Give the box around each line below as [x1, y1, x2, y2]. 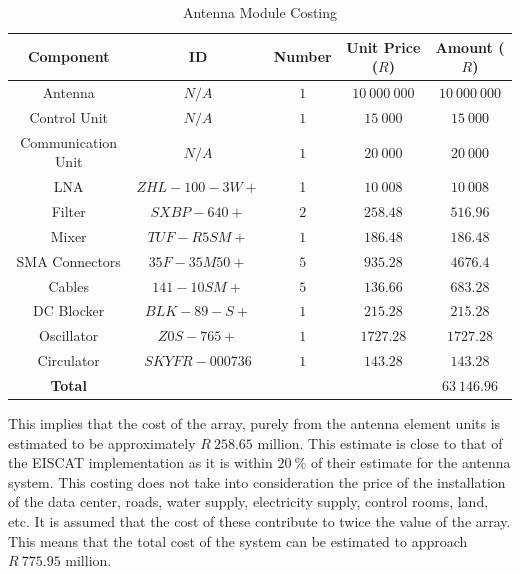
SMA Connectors [16, 250, 121, 271]
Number [273, 46, 332, 67]
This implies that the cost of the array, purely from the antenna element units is [8, 413, 501, 433]
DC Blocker [33, 300, 105, 321]
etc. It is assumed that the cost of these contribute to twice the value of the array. [8, 510, 511, 531]
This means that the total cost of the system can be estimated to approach [8, 530, 468, 551]
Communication [20, 131, 118, 152]
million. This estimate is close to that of [257, 432, 503, 453]
